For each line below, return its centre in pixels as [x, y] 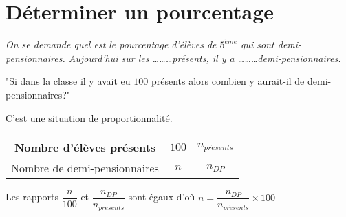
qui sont [258, 44]
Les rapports [32, 197]
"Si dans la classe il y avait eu [68, 81]
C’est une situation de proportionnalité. [89, 117]
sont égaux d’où [162, 197]
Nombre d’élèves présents [85, 147]
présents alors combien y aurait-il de [228, 81]
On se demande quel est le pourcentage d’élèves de [111, 44]
